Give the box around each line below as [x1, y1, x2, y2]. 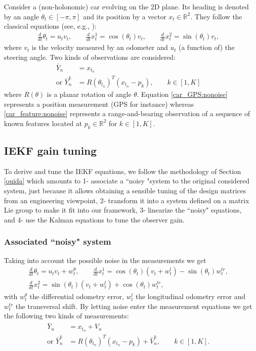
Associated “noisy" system [4, 235, 111, 248]
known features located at [4, 118, 83, 128]
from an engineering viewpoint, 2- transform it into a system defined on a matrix [4, 195, 249, 205]
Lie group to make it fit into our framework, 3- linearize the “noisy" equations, [4, 205, 242, 215]
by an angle [4, 11, 39, 21]
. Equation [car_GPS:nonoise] [136, 88, 228, 99]
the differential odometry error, [29, 291, 124, 302]
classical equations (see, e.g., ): [4, 21, 97, 31]
